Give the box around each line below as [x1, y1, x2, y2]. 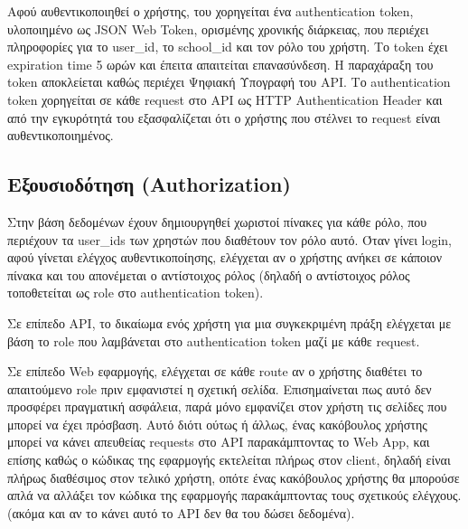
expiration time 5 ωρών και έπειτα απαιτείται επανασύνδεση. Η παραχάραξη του [7, 54, 434, 73]
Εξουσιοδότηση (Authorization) [7, 170, 291, 198]
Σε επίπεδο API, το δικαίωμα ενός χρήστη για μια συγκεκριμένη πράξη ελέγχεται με [7, 313, 452, 332]
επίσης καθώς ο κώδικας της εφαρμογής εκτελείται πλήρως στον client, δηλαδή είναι [7, 450, 451, 469]
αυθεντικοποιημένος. [7, 126, 114, 145]
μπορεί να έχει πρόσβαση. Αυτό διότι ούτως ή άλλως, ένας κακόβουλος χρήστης [7, 414, 427, 433]
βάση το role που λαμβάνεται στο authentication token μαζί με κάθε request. [7, 331, 420, 350]
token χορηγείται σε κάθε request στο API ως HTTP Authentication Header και [7, 90, 443, 109]
